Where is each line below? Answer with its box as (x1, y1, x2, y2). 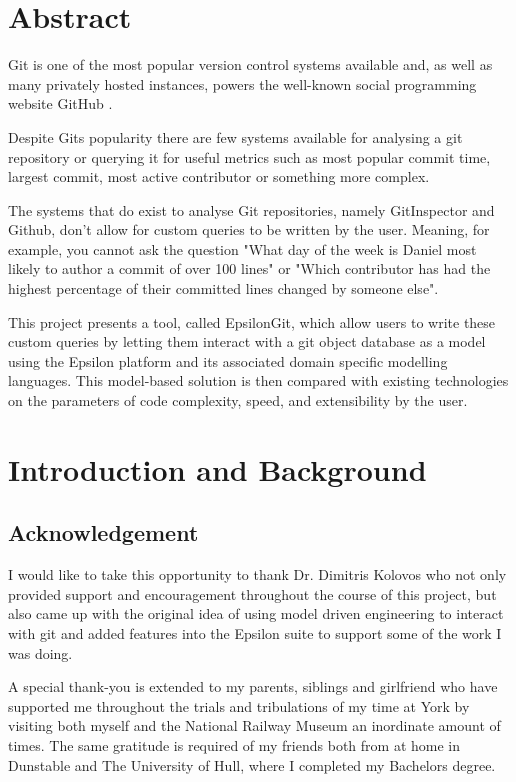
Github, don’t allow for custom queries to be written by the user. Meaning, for (8, 219, 490, 240)
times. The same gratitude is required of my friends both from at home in (8, 734, 460, 755)
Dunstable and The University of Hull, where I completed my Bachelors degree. (8, 754, 496, 775)
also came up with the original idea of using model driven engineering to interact (8, 603, 504, 624)
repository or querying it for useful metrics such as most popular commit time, (8, 146, 491, 167)
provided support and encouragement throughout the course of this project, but (8, 583, 497, 604)
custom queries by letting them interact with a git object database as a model (8, 331, 486, 352)
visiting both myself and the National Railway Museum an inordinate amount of (8, 715, 501, 736)
